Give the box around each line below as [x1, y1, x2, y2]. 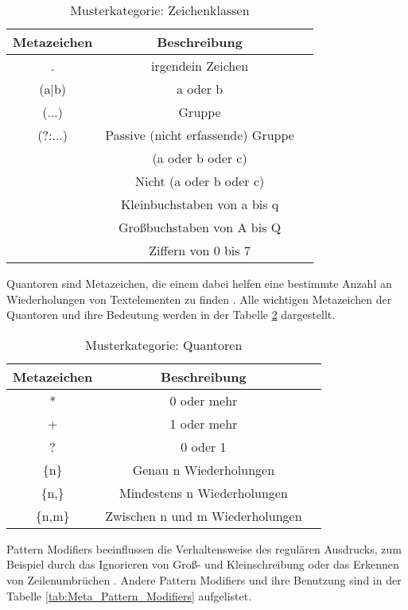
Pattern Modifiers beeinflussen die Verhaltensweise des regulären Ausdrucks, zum [6, 540, 402, 557]
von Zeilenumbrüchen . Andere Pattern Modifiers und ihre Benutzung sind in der [6, 571, 402, 588]
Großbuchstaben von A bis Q [118, 218, 282, 236]
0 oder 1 [181, 437, 227, 456]
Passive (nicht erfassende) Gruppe [105, 126, 294, 144]
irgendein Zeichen [150, 56, 249, 75]
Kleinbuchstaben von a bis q [120, 195, 279, 213]
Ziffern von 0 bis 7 [149, 241, 251, 259]
